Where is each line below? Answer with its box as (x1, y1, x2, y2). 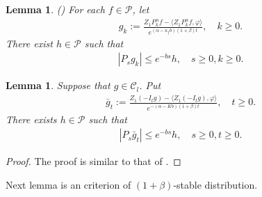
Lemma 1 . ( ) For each (6, 2, 105, 16)
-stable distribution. (173, 178, 258, 192)
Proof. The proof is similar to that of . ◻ (6, 154, 181, 168)
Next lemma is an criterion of (6, 178, 131, 192)
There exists (6, 111, 57, 126)
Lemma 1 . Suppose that (6, 78, 110, 93)
